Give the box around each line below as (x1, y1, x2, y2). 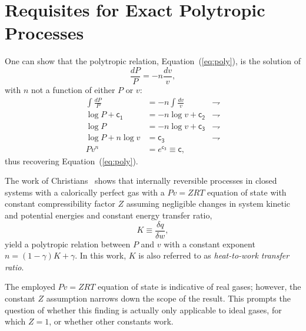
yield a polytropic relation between (5, 237, 131, 250)
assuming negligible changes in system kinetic (126, 197, 291, 210)
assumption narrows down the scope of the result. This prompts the (46, 292, 291, 304)
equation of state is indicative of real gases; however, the (98, 280, 301, 293)
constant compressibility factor (5, 197, 115, 210)
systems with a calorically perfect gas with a (5, 186, 165, 198)
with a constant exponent (164, 237, 255, 250)
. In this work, (75, 249, 127, 262)
